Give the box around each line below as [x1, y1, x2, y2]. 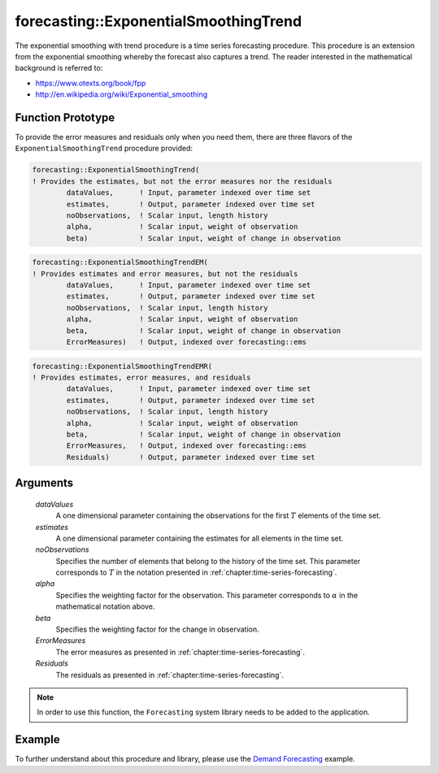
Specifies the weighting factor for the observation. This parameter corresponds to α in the [55, 590, 359, 600]
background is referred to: [15, 63, 103, 73]
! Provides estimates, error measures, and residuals [32, 373, 251, 382]
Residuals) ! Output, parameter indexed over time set [66, 452, 315, 462]
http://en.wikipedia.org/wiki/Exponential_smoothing [35, 89, 208, 99]
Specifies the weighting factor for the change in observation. [55, 624, 259, 634]
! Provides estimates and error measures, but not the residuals [32, 269, 298, 278]
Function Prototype [15, 111, 115, 124]
